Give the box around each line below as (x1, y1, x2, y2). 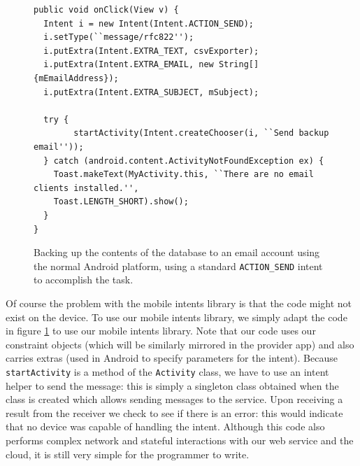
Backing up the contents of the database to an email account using (34, 245, 320, 260)
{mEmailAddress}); (34, 73, 119, 83)
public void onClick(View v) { (34, 5, 179, 15)
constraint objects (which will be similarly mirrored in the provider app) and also (6, 337, 354, 351)
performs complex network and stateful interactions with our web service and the (6, 432, 354, 447)
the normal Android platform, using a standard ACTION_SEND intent (34, 258, 323, 273)
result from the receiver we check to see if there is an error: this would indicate (6, 405, 343, 420)
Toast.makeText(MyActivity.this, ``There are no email (53, 169, 314, 180)
